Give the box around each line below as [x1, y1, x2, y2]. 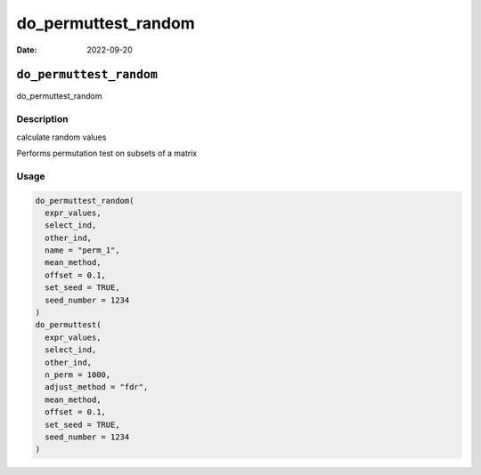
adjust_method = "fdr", [45, 382, 149, 392]
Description [16, 113, 69, 125]
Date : [16, 44, 37, 55]
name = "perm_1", [45, 246, 120, 255]
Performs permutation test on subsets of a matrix [16, 148, 198, 158]
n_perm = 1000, [45, 370, 111, 380]
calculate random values [16, 132, 107, 142]
